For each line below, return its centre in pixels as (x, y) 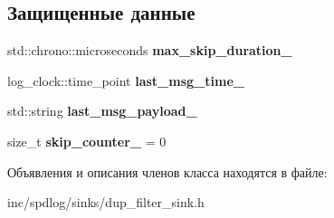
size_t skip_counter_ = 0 (87, 141)
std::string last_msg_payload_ (102, 111)
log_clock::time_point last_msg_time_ (126, 80)
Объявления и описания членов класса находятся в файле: (167, 171)
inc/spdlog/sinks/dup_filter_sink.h (106, 202)
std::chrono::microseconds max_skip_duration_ (150, 50)
